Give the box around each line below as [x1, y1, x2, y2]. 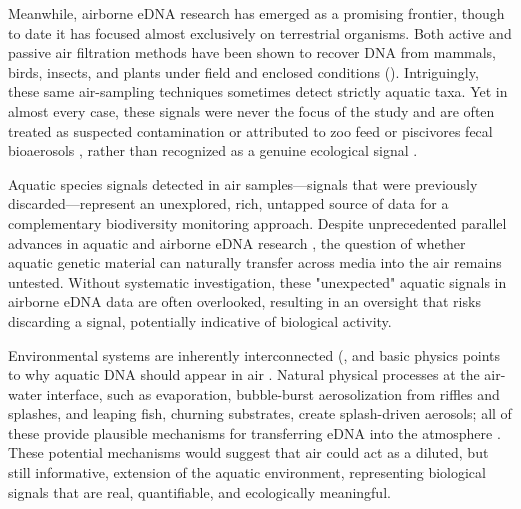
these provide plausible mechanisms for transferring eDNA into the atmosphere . [8, 422, 501, 443]
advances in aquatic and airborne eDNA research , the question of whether [8, 232, 466, 253]
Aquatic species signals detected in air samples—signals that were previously [8, 173, 478, 194]
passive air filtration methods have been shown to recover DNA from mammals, [8, 42, 497, 63]
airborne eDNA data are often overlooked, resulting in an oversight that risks [8, 291, 481, 312]
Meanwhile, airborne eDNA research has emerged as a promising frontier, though [8, 3, 505, 23]
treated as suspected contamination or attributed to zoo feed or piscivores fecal [8, 120, 493, 141]
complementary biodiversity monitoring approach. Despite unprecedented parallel [8, 212, 507, 233]
